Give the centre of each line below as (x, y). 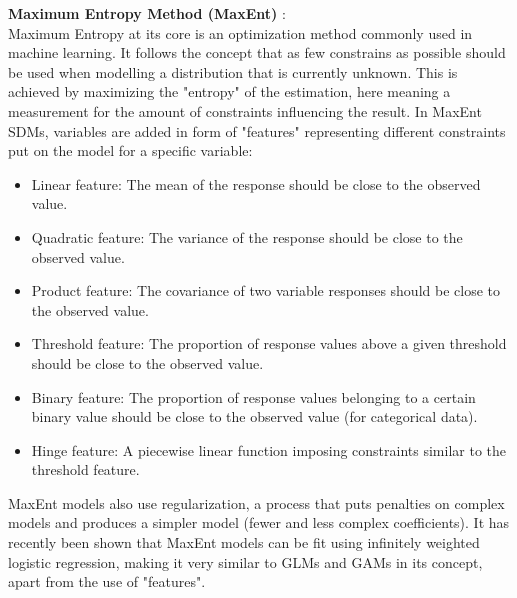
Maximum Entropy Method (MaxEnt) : (147, 13)
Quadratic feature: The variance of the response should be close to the (247, 236)
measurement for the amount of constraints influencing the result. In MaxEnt (245, 110)
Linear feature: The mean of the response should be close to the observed (256, 183)
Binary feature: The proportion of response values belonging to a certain (253, 396)
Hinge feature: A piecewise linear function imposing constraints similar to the (269, 449)
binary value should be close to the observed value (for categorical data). (254, 416)
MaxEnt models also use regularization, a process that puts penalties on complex (256, 502)
